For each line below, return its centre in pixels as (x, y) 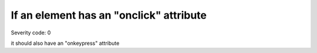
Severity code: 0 (31, 33)
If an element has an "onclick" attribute (109, 15)
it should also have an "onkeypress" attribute (65, 43)
